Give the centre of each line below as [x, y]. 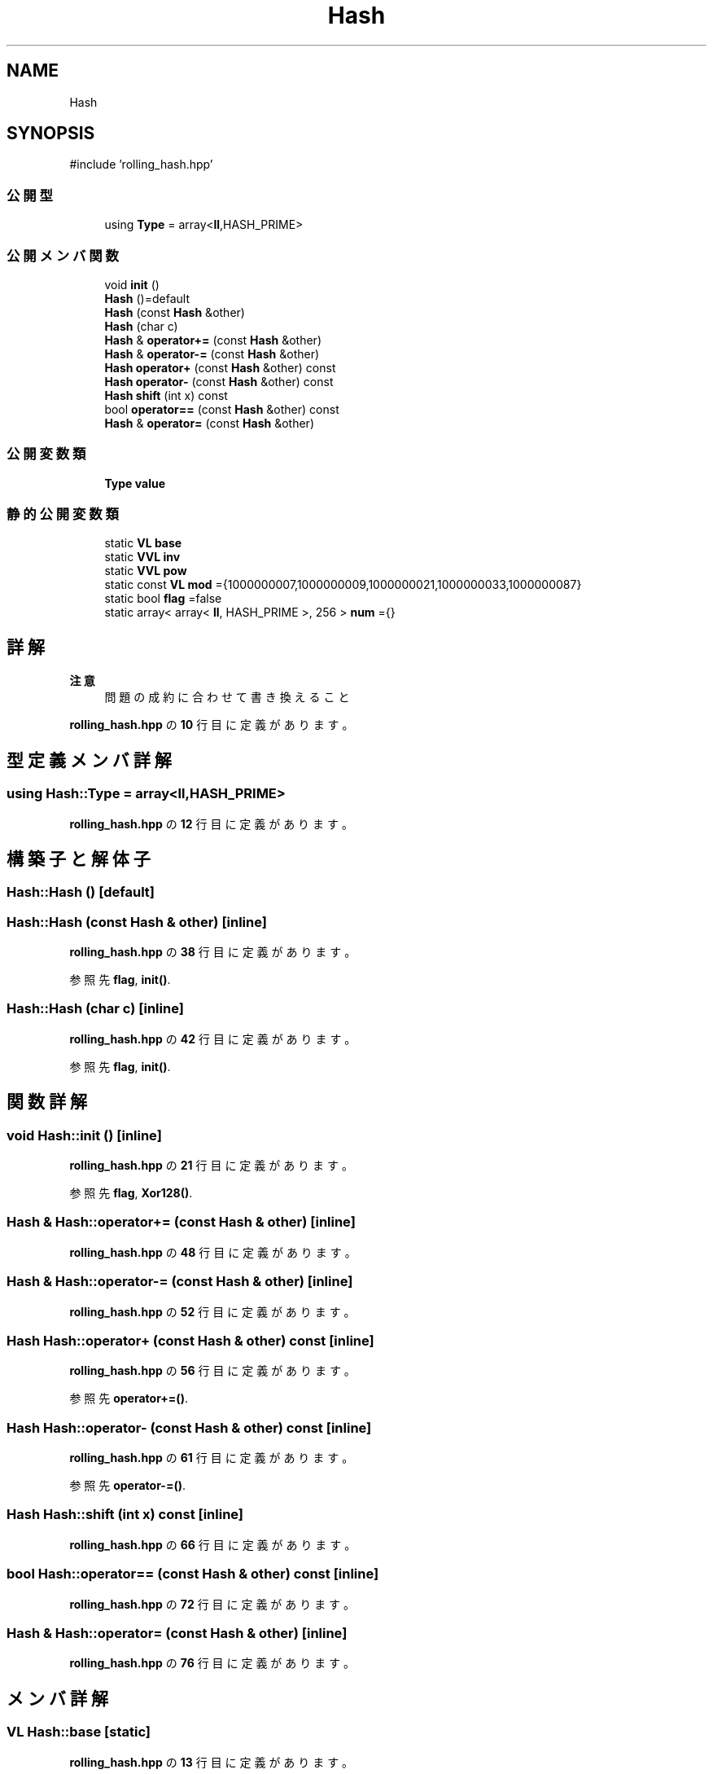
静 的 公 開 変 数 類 [63, 514]
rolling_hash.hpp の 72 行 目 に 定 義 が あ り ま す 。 [212, 1604]
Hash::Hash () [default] [81, 892]
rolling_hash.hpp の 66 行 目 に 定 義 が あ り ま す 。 [213, 1544]
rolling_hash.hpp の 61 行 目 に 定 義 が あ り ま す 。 [212, 1458]
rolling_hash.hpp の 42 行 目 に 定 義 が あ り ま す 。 [213, 1038]
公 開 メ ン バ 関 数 [63, 255]
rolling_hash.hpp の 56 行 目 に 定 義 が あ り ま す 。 [212, 1371]
